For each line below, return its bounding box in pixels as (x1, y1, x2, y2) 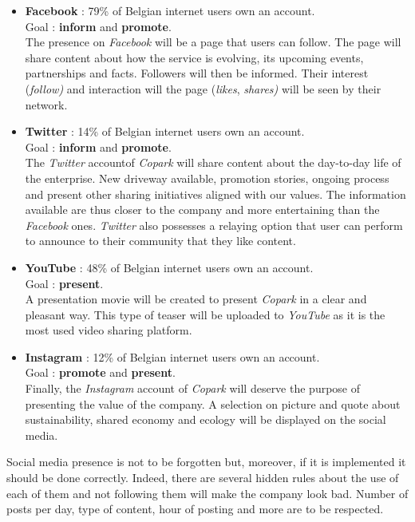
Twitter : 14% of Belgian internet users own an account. (25, 123, 305, 140)
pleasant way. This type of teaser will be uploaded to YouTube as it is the (25, 306, 385, 322)
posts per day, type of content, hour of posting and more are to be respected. (6, 500, 384, 517)
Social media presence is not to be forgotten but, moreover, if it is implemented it (6, 453, 406, 470)
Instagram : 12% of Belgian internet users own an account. (25, 348, 320, 365)
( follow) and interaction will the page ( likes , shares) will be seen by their (25, 80, 381, 97)
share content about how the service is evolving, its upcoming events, (25, 49, 364, 65)
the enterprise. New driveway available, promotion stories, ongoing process (25, 169, 389, 186)
